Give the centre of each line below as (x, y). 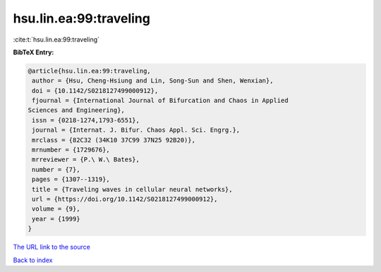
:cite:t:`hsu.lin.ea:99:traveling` (56, 39)
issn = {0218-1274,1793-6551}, (86, 120)
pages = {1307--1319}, (71, 179)
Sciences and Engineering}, (76, 110)
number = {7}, (56, 169)
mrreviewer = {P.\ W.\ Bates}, (86, 160)
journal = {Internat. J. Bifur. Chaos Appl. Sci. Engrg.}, (136, 130)
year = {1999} (56, 219)
